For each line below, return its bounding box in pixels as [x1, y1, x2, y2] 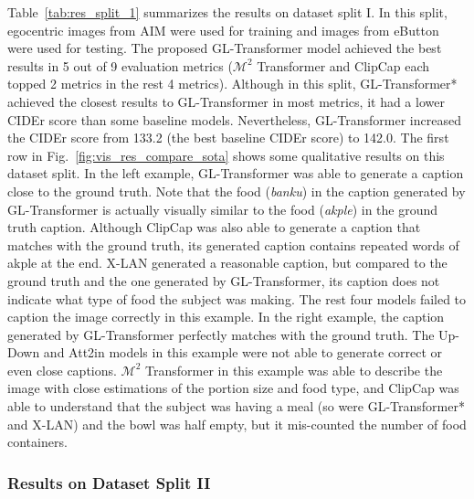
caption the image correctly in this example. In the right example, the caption [7, 307, 445, 326]
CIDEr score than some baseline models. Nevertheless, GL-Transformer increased [7, 110, 461, 129]
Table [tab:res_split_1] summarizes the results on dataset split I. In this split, [7, 3, 448, 21]
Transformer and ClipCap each [257, 56, 430, 75]
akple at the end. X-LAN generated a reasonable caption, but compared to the [7, 253, 448, 272]
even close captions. [7, 360, 117, 379]
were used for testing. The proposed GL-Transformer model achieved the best [7, 38, 442, 58]
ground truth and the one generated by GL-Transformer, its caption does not [7, 271, 440, 290]
